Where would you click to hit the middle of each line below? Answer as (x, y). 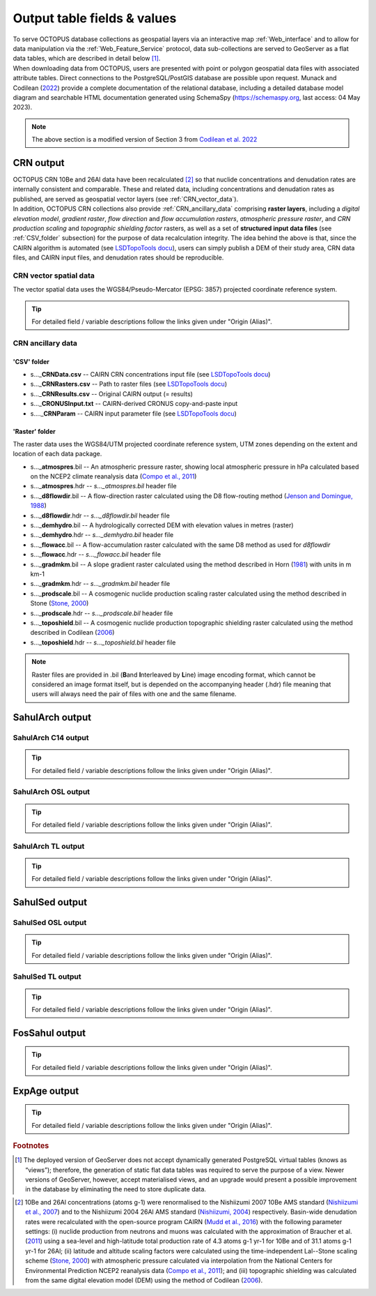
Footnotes (31, 1146)
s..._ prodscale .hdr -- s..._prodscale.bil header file (102, 613)
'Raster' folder (34, 431)
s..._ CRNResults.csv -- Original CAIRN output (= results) (111, 393)
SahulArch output (52, 717)
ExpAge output (46, 1091)
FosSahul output (49, 1033)
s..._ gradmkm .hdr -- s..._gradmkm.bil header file (100, 584)
